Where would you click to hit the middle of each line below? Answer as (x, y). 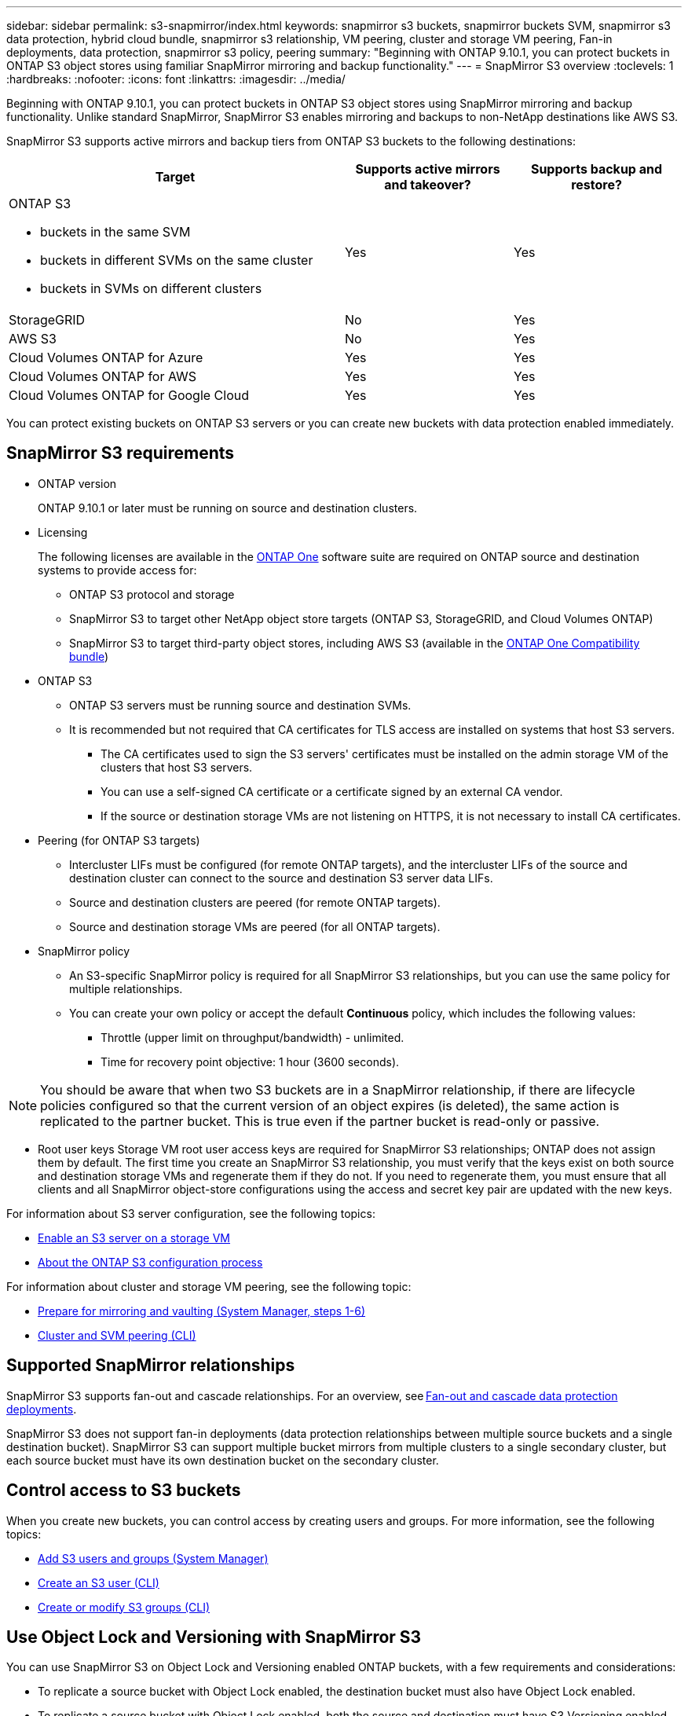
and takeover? (428, 185)
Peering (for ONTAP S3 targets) (119, 840)
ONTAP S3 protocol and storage (152, 594)
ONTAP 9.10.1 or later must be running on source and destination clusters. (228, 508)
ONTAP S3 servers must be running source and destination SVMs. (240, 705)
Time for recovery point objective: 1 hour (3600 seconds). (250, 1061)
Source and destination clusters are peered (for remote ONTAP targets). (255, 902)
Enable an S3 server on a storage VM (134, 1237)
